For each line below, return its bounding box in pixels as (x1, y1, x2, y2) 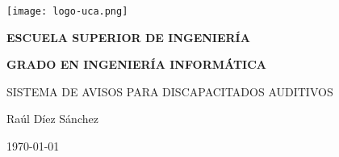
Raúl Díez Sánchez (6, 110, 98, 127)
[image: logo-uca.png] (6, 6, 128, 17)
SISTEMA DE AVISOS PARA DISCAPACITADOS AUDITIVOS (6, 83, 333, 100)
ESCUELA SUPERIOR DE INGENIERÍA (6, 28, 250, 45)
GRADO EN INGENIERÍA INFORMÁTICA (6, 56, 266, 73)
